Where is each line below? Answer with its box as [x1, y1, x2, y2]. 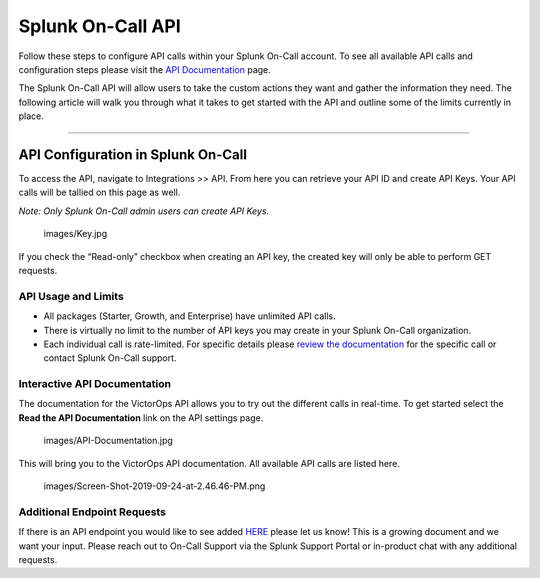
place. [18, 110, 45, 122]
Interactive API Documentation [18, 377, 172, 391]
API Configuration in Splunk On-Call [18, 146, 247, 163]
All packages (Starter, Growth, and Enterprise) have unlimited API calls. [43, 310, 336, 322]
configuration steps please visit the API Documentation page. [18, 63, 272, 75]
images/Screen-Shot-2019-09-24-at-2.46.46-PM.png [43, 480, 266, 492]
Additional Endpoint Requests [18, 505, 167, 519]
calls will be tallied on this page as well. [18, 186, 181, 199]
